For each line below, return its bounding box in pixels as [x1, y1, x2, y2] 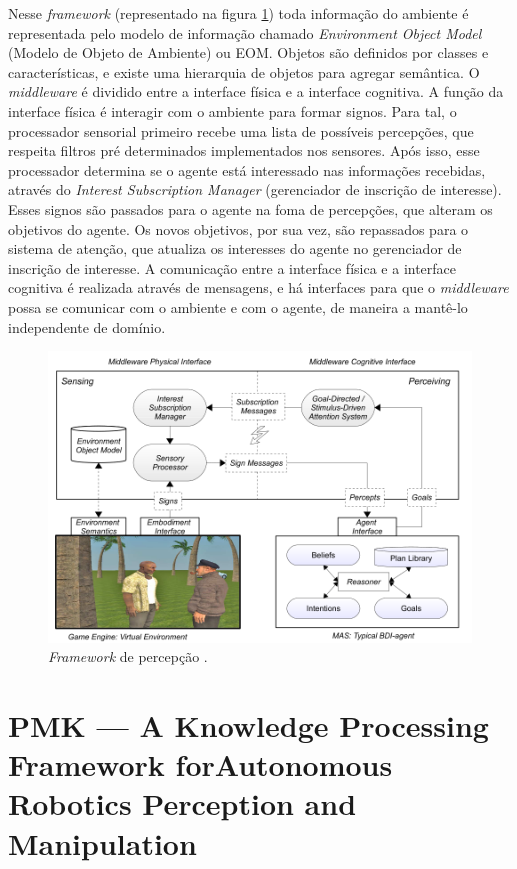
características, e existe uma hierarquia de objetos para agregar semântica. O [8, 61, 480, 82]
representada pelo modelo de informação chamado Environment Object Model [8, 22, 482, 43]
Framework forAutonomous [8, 744, 393, 785]
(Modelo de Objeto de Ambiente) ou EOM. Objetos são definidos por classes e [8, 42, 489, 63]
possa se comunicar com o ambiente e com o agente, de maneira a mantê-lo [8, 296, 468, 317]
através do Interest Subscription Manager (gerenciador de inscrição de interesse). [8, 179, 502, 200]
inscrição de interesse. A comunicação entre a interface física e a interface [8, 257, 457, 278]
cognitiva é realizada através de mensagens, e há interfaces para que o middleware [8, 277, 509, 298]
